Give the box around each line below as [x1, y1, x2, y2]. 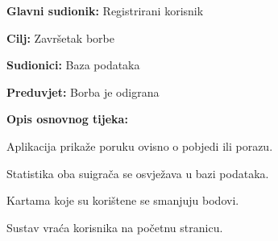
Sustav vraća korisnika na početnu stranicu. [6, 218, 223, 235]
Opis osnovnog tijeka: [6, 110, 128, 127]
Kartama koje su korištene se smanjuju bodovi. [6, 192, 239, 209]
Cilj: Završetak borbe [6, 29, 114, 46]
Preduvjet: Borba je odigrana [6, 83, 160, 100]
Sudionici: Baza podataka [6, 56, 140, 73]
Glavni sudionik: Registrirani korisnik [6, 2, 204, 19]
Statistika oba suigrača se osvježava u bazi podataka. [6, 164, 269, 181]
